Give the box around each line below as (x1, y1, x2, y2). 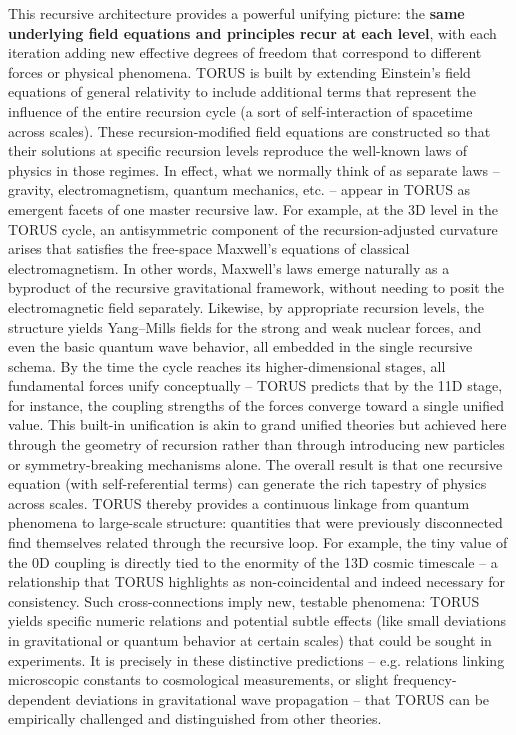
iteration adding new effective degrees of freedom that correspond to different (8, 42, 482, 63)
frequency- (393, 669, 457, 690)
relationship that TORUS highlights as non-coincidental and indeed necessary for (8, 571, 505, 592)
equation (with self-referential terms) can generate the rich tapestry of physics (8, 473, 487, 494)
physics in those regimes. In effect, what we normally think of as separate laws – (8, 159, 500, 180)
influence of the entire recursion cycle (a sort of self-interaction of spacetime (8, 100, 473, 121)
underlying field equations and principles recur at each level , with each (8, 22, 497, 43)
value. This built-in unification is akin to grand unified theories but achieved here (8, 414, 507, 435)
